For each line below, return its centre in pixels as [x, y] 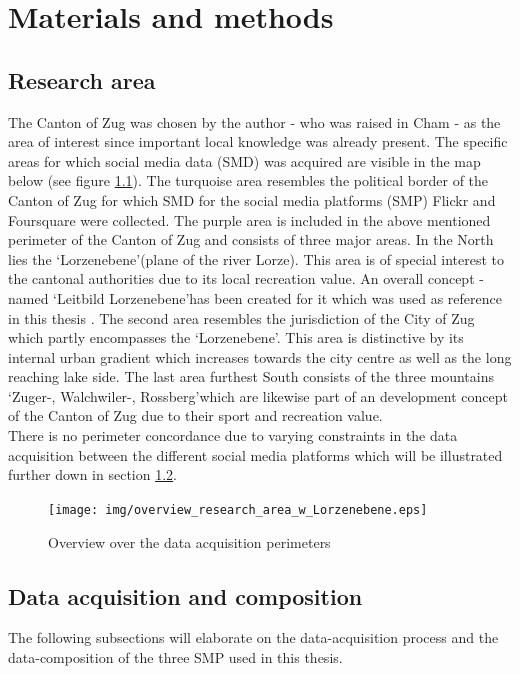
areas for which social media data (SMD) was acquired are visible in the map [244, 160]
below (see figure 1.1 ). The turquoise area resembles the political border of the [248, 180]
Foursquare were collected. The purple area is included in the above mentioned [249, 219]
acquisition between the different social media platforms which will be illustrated [255, 454]
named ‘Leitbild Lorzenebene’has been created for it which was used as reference [255, 297]
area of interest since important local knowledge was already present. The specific [258, 141]
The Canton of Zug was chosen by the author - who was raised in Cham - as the [254, 121]
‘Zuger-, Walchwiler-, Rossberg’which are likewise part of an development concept [258, 395]
